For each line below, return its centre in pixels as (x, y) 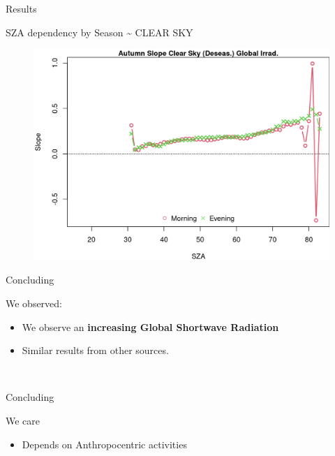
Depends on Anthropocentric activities (104, 444)
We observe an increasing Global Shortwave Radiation (150, 326)
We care (23, 421)
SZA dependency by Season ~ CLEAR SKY (99, 32)
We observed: (34, 303)
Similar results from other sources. (95, 350)
